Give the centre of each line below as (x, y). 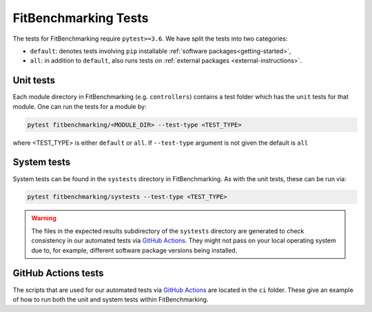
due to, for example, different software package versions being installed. (134, 250)
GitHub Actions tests (58, 273)
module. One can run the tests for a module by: (80, 106)
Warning (44, 218)
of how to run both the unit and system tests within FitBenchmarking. (111, 299)
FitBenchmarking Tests (81, 18)
